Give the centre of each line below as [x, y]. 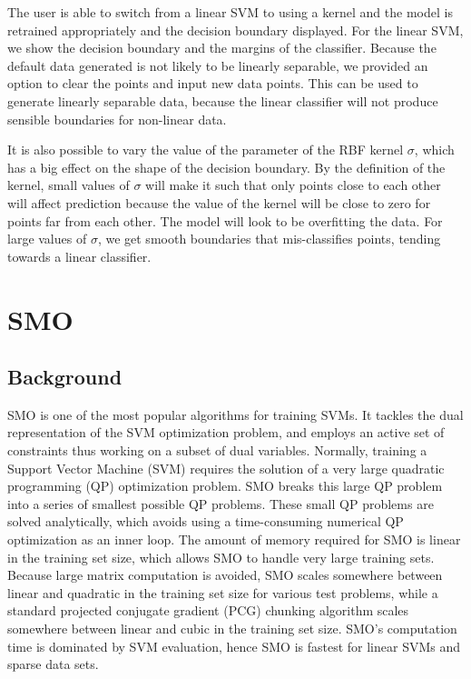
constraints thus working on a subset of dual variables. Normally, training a [217, 450]
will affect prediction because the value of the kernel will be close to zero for [219, 202]
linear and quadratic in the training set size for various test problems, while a [223, 592]
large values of [47, 239]
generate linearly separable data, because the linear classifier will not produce [223, 100]
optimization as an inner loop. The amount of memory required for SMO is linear [234, 539]
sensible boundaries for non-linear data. [117, 119]
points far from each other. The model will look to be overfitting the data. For [225, 220]
